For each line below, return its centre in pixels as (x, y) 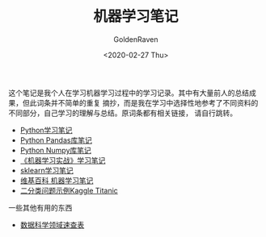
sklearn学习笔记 (47, 170)
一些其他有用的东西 (40, 207)
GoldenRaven (136, 39)
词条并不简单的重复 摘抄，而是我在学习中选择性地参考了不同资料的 (147, 102)
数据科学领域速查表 (52, 225)
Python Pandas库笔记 (56, 140)
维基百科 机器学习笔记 (57, 180)
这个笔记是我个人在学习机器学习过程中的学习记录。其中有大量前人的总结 (129, 93)
